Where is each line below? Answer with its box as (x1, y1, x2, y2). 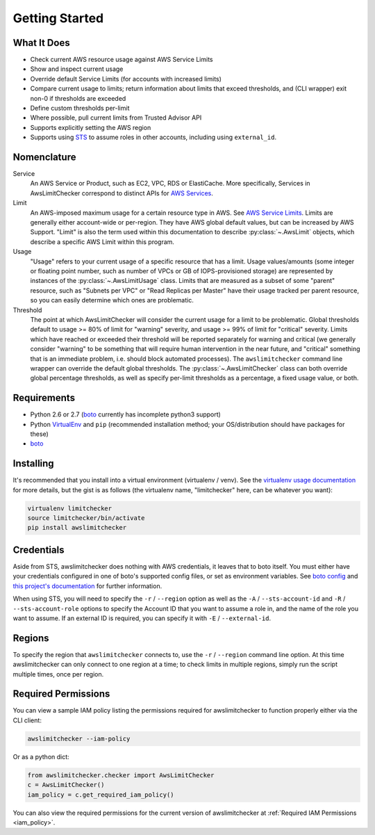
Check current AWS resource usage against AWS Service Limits (30, 56, 213, 64)
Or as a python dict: (12, 752, 69, 761)
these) (30, 430, 49, 438)
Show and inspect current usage (30, 65, 124, 73)
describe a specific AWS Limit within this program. (30, 237, 175, 246)
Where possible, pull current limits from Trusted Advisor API (30, 113, 202, 122)
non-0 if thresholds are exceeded (30, 94, 126, 102)
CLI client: (12, 716, 42, 724)
